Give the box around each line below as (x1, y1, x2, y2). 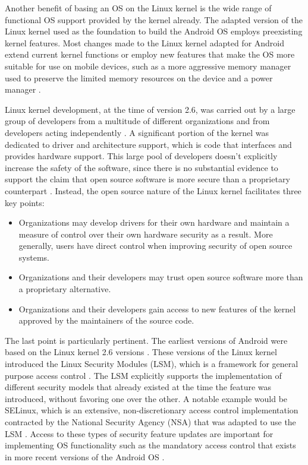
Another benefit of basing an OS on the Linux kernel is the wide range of (5, 2, 272, 14)
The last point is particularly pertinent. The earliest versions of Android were (5, 334, 288, 346)
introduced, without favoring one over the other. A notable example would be (5, 392, 288, 404)
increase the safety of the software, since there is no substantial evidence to (5, 161, 278, 173)
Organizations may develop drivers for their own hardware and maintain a (18, 216, 290, 229)
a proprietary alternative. (18, 283, 111, 295)
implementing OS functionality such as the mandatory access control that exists (5, 439, 296, 451)
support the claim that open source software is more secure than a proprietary (5, 173, 290, 185)
